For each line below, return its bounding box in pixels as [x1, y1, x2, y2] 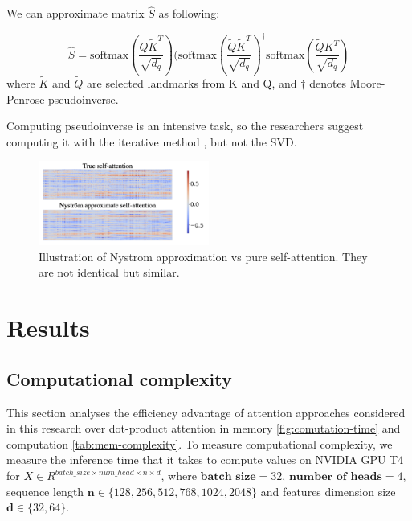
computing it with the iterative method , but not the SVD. [6, 133, 297, 150]
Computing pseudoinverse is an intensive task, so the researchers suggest [6, 117, 364, 134]
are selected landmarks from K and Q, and [87, 74, 297, 91]
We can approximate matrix [6, 5, 145, 22]
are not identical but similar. [39, 264, 180, 281]
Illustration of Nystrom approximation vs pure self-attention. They [39, 248, 368, 265]
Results [6, 311, 90, 344]
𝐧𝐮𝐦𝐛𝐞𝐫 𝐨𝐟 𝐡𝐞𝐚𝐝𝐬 [288, 471, 382, 483]
